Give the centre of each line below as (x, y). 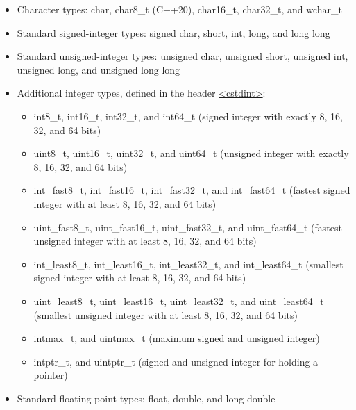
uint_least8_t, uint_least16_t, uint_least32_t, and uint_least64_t (179, 301)
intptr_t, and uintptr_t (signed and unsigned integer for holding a (176, 361)
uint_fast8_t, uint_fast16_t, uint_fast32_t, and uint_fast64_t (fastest (188, 227)
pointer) (51, 375)
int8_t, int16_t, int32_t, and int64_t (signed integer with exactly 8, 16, (188, 116)
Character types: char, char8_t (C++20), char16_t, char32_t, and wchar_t (179, 9)
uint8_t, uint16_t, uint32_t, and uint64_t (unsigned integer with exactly (191, 153)
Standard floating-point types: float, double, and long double (146, 398)
